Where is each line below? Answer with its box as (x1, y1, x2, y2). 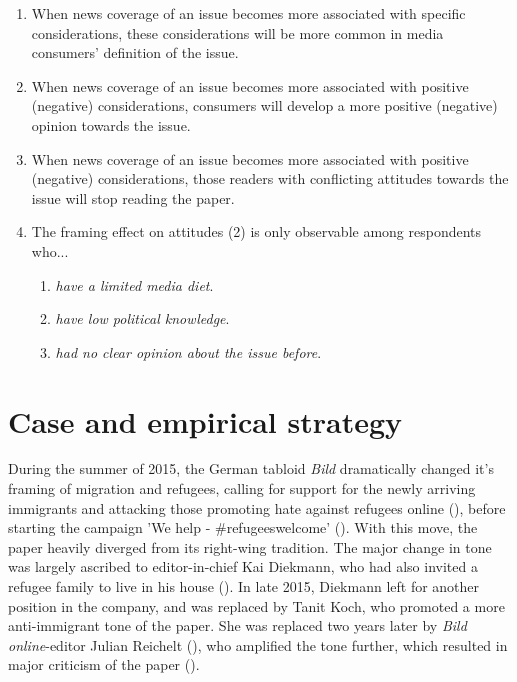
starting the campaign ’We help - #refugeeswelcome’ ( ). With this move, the (8, 517, 478, 538)
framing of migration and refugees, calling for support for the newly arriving (8, 478, 476, 499)
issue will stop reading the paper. (31, 187, 235, 208)
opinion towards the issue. (31, 114, 191, 135)
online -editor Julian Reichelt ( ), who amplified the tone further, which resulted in (8, 634, 508, 655)
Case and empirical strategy (8, 400, 403, 441)
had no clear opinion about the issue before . (55, 341, 322, 362)
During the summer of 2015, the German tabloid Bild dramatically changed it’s (8, 458, 494, 479)
